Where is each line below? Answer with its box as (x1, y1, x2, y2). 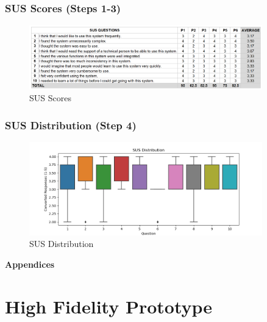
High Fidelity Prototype (5, 293, 213, 318)
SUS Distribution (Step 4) (5, 117, 137, 132)
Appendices (5, 257, 55, 270)
